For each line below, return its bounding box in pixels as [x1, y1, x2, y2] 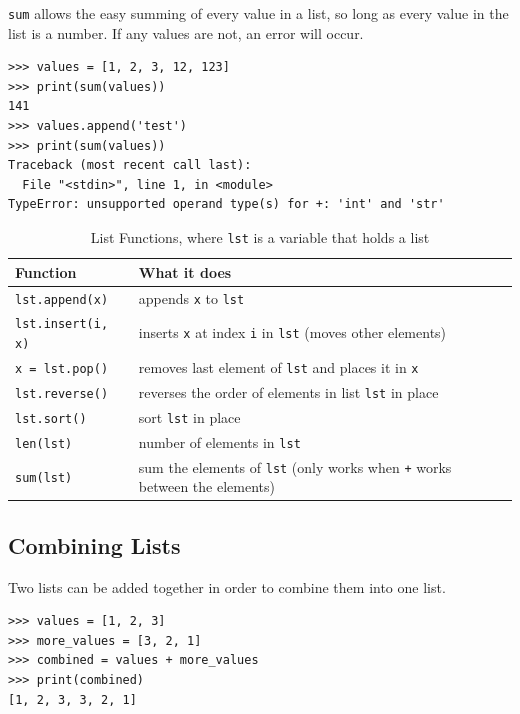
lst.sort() [15, 411, 87, 426]
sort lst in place [138, 406, 241, 427]
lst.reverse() [15, 386, 109, 401]
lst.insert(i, [15, 317, 109, 332]
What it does [138, 261, 232, 282]
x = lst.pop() [15, 361, 109, 376]
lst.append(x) [15, 292, 109, 307]
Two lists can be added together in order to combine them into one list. [8, 576, 446, 597]
